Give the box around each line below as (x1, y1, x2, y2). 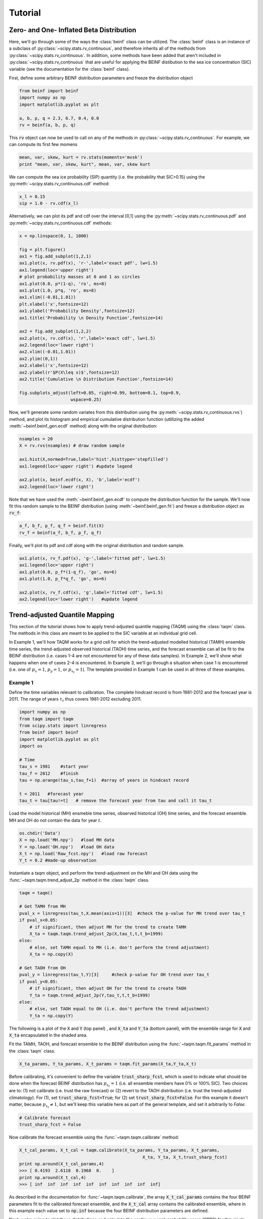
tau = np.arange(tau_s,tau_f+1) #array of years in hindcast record (19, 778, 189, 783)
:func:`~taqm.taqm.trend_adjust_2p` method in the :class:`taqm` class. (9, 877, 150, 883)
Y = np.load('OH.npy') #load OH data (19, 844, 114, 849)
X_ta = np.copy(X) (29, 951, 74, 957)
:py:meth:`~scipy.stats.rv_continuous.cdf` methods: (9, 220, 112, 226)
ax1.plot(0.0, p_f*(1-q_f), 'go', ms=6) (19, 569, 117, 575)
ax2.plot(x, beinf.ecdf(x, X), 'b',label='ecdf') (19, 477, 140, 483)
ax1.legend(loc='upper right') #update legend (19, 463, 132, 469)
